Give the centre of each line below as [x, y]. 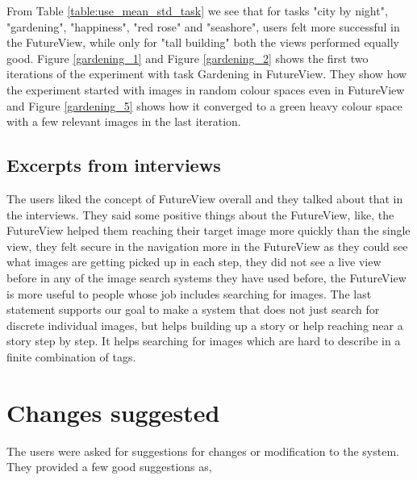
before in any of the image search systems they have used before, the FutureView [206, 277]
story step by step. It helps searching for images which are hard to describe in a [204, 341]
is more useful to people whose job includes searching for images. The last [189, 293]
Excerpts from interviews [114, 165]
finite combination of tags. [71, 356]
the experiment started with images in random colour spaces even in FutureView [206, 89]
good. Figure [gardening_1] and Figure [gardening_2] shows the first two [188, 58]
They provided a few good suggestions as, [109, 467]
